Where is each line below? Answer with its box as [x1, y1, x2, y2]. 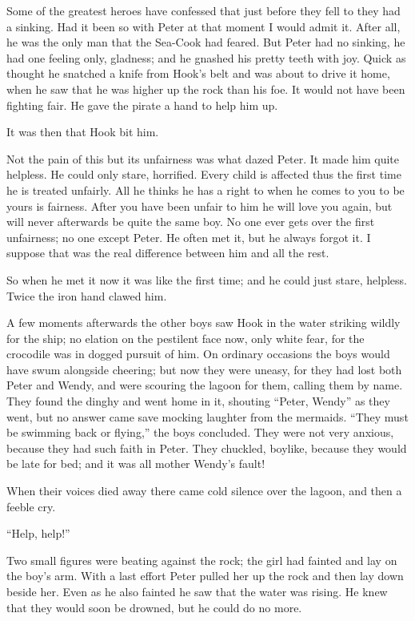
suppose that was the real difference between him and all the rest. [6, 244, 329, 261]
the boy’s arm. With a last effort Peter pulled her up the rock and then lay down [6, 567, 404, 584]
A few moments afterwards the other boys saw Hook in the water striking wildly [6, 314, 401, 331]
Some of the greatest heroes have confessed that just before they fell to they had [6, 2, 401, 18]
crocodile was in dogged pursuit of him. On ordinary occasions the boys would [6, 345, 390, 362]
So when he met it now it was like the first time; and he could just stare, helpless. [6, 271, 407, 288]
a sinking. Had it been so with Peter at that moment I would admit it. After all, [6, 18, 401, 34]
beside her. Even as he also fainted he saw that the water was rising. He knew [6, 583, 388, 599]
